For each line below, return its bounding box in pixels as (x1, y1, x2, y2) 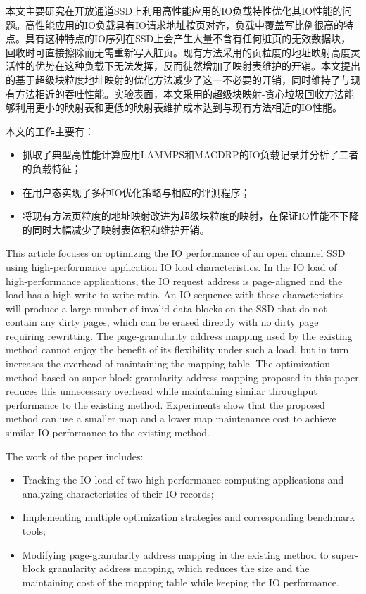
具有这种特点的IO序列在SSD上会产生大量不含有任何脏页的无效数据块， (25, 31, 351, 46)
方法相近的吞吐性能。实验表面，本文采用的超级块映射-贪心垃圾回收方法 (15, 86, 344, 101)
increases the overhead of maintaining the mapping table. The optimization (6, 356, 331, 371)
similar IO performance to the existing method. (6, 425, 210, 440)
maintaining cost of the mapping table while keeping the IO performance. (22, 574, 339, 589)
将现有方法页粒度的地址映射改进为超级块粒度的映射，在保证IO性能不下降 (22, 208, 359, 223)
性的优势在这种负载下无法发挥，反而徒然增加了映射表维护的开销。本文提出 (15, 58, 360, 73)
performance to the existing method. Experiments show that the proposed (6, 397, 325, 412)
